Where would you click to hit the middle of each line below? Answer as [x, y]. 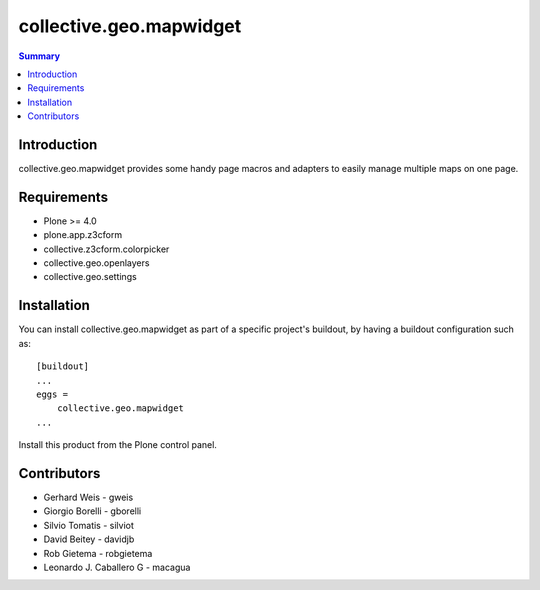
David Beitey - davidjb [89, 539]
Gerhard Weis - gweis [88, 497]
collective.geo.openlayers [96, 263]
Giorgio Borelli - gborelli [92, 511]
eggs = [52, 394]
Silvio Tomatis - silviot [89, 525]
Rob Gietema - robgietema [98, 553]
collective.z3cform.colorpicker [106, 249]
